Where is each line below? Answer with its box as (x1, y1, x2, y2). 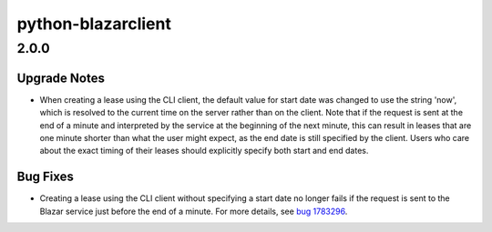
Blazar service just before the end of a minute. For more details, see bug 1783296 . (39, 206, 348, 217)
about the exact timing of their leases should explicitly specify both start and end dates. (39, 146, 369, 156)
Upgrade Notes (16, 70, 105, 86)
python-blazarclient (16, 14, 172, 34)
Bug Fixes (16, 169, 75, 185)
